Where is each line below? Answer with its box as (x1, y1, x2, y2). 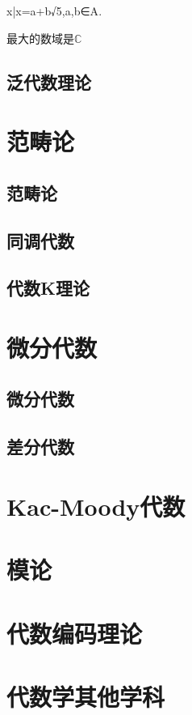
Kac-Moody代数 (6, 489, 186, 522)
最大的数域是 (6, 29, 74, 46)
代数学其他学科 (6, 679, 165, 713)
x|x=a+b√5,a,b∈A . (6, 2, 102, 19)
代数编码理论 (6, 616, 143, 649)
